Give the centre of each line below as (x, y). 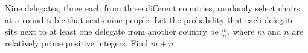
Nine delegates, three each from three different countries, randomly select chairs (152, 8)
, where (241, 31)
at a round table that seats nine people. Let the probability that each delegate (150, 19)
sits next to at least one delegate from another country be (112, 31)
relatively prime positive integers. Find (76, 43)
